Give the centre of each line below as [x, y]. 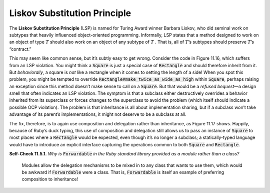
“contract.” [20, 49]
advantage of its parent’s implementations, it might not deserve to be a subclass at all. [98, 114]
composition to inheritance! [50, 179]
